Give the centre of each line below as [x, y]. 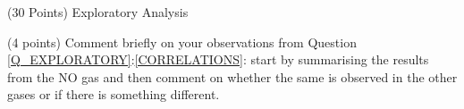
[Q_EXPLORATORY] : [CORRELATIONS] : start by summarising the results [218, 59]
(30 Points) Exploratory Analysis [98, 12]
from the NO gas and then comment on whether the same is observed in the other [232, 76]
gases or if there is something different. [114, 94]
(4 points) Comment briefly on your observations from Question [182, 42]
